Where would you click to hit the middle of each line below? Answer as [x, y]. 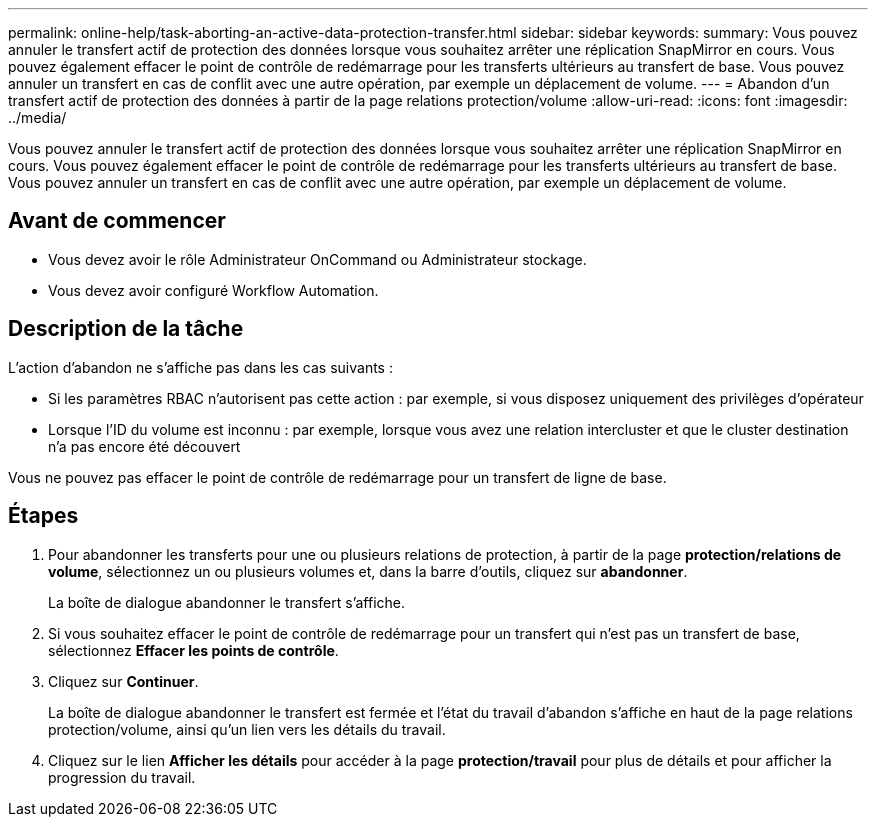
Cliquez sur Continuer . [123, 681]
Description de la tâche [126, 329]
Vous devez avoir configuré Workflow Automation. [213, 290]
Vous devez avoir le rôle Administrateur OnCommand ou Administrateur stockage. [317, 259]
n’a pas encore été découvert [144, 446]
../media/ [37, 117]
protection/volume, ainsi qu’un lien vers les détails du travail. [247, 729]
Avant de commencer [117, 221]
